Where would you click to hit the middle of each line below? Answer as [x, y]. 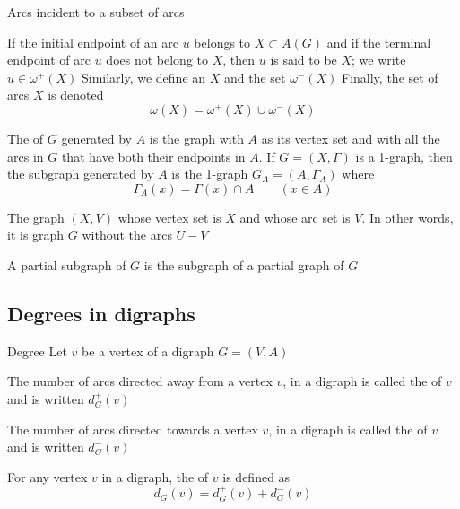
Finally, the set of [390, 77]
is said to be [304, 60]
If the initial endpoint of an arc [93, 42]
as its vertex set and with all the [351, 139]
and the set [255, 77]
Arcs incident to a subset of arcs [96, 12]
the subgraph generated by [81, 174]
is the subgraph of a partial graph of [244, 265]
